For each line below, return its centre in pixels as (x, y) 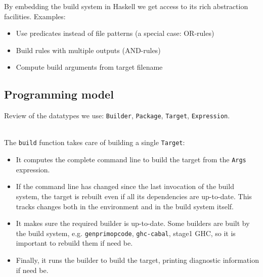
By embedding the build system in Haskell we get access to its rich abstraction (126, 6)
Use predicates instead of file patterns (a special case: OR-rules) (115, 33)
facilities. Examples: (35, 16)
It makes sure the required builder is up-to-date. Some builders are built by (133, 223)
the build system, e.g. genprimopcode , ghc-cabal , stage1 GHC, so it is (126, 233)
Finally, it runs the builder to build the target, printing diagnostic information (137, 260)
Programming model (59, 94)
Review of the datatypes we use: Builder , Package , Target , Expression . (117, 116)
